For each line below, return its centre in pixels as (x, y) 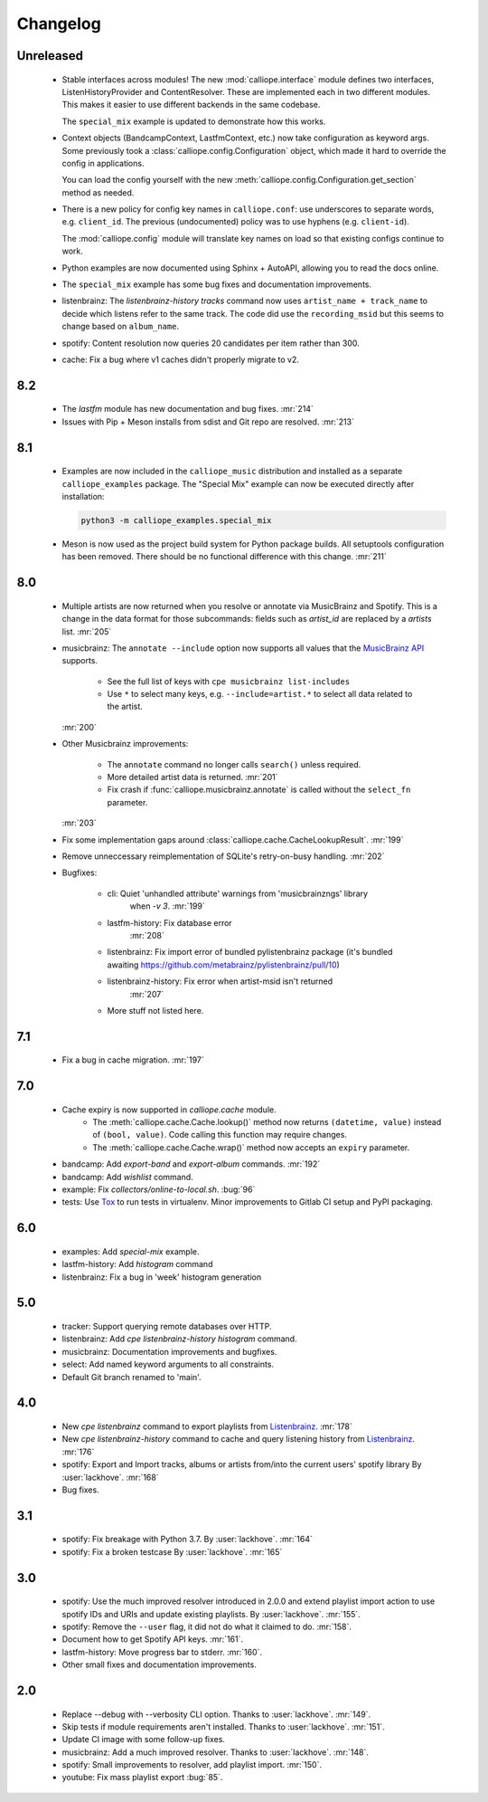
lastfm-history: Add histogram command (137, 1264)
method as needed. (98, 192)
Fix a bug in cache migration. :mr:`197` (133, 1060)
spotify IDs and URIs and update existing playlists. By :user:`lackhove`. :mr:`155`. (211, 1614)
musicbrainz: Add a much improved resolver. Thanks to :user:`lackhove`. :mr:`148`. (216, 1752)
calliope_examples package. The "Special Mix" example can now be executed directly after (238, 483)
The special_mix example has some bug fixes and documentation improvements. (217, 284)
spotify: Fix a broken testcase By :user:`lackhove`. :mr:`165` (172, 1551)
